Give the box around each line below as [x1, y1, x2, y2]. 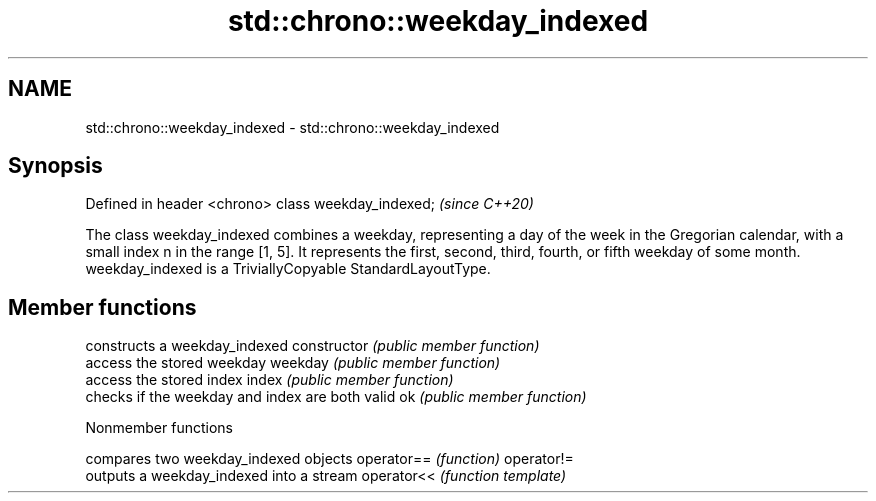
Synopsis [8, 153, 103, 179]
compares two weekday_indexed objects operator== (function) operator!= [85, 450, 574, 468]
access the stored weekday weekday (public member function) [85, 354, 501, 372]
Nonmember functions [85, 419, 233, 437]
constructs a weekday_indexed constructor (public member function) [85, 337, 540, 355]
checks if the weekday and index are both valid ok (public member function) [85, 388, 587, 406]
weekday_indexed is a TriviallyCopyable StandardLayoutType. [85, 260, 491, 278]
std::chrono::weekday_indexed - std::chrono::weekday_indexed [85, 118, 500, 136]
